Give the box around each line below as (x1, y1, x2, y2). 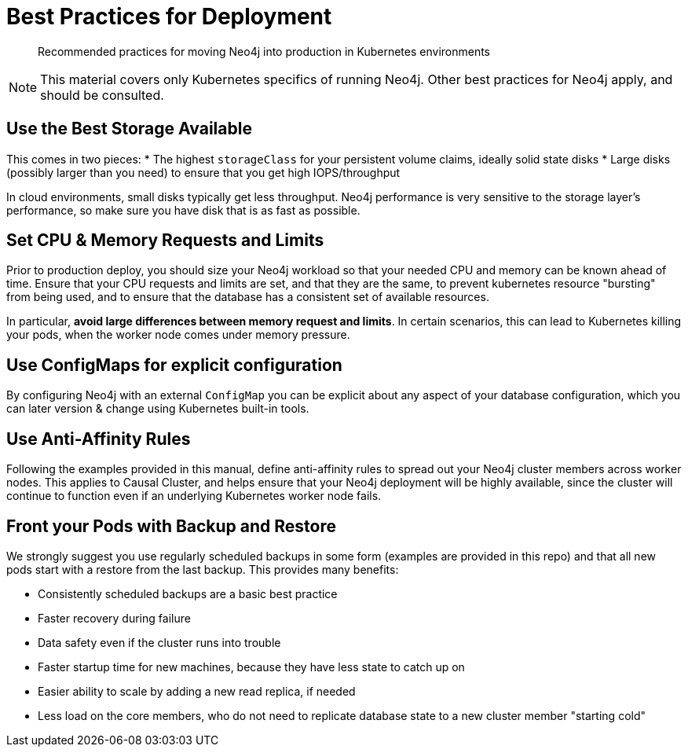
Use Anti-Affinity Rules (6, 428, 191, 449)
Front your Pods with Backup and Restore (6, 516, 337, 536)
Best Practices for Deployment (6, 3, 332, 30)
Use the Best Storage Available (6, 119, 252, 139)
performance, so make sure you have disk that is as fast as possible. (6, 203, 360, 217)
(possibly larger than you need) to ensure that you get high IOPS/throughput (6, 165, 401, 179)
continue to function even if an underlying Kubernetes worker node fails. (6, 489, 382, 503)
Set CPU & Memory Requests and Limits (6, 230, 324, 251)
